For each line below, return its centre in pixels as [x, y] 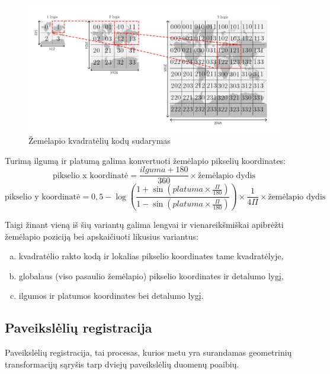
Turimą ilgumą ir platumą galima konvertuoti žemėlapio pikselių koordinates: [145, 160]
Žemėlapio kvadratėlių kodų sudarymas [100, 140]
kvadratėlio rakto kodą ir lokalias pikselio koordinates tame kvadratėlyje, [151, 256]
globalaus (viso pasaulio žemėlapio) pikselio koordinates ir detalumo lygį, [151, 275]
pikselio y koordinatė [43, 197]
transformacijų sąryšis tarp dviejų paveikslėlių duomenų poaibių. [122, 364]
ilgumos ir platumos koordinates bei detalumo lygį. [111, 296]
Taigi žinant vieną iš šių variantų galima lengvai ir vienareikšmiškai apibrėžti [144, 225]
